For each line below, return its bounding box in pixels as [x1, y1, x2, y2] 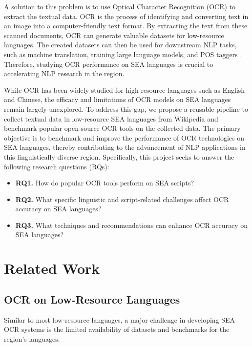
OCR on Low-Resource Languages [4, 291, 180, 306]
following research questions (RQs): [4, 161, 109, 171]
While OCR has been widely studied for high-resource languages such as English [4, 84, 245, 95]
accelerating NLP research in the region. [4, 68, 125, 79]
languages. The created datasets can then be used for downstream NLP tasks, [4, 40, 237, 50]
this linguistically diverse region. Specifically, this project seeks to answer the [4, 151, 234, 162]
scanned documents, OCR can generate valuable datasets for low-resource [4, 30, 224, 40]
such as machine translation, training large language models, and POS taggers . [4, 49, 242, 59]
